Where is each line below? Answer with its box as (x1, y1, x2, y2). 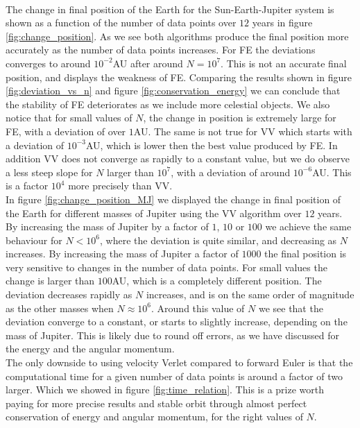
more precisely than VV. (68, 178, 173, 193)
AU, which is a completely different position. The (112, 273, 322, 288)
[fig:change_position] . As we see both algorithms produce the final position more (6, 28, 349, 43)
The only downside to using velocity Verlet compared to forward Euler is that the (6, 355, 353, 370)
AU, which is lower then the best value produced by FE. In (86, 137, 338, 152)
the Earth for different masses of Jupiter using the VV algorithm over (6, 205, 302, 220)
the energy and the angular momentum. (6, 341, 175, 356)
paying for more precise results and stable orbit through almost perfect (6, 395, 307, 410)
